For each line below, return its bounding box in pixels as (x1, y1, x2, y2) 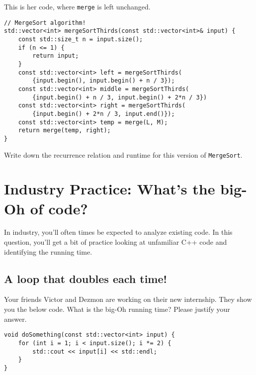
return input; (32, 52, 79, 60)
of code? (30, 198, 88, 218)
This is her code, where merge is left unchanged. (4, 1, 151, 11)
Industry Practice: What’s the (4, 179, 215, 199)
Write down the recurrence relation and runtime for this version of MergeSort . (4, 149, 243, 160)
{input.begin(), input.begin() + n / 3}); (32, 77, 175, 85)
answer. (4, 313, 27, 324)
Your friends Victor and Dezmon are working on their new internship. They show (4, 294, 252, 304)
